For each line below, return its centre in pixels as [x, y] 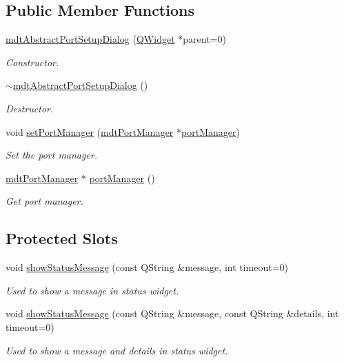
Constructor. [32, 62]
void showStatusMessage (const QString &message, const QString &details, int [172, 313]
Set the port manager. [52, 155]
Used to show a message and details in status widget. [117, 350]
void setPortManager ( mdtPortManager [90, 131]
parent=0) [204, 39]
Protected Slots [62, 238]
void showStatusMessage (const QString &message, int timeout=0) [147, 267]
